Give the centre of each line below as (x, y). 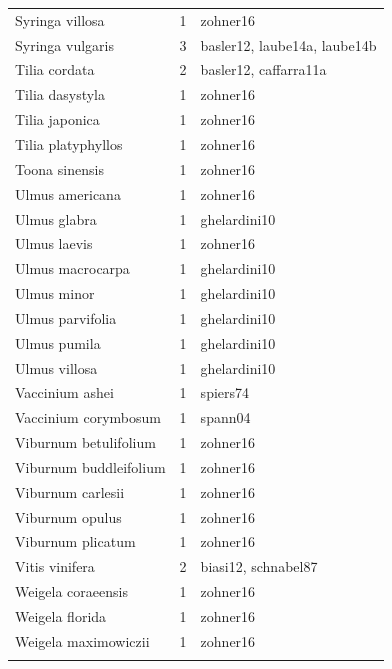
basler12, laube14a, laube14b (288, 44)
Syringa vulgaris (64, 44)
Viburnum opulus (68, 516)
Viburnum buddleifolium (90, 466)
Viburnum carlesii (70, 491)
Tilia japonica (57, 119)
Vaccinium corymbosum (88, 417)
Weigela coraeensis (71, 591)
